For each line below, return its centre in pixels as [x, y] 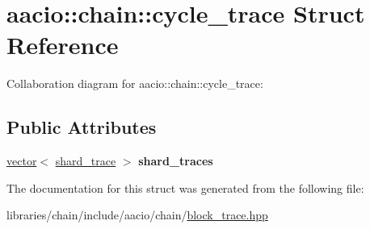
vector [22, 161]
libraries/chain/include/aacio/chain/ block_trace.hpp [137, 215]
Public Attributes [82, 127]
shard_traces [176, 161]
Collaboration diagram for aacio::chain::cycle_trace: [135, 83]
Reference [63, 45]
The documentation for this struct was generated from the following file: [185, 187]
